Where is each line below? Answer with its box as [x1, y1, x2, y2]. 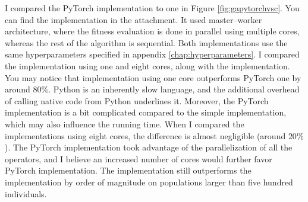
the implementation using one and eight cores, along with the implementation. [5, 59, 290, 72]
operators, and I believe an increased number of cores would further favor [5, 152, 272, 165]
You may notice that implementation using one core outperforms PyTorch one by [5, 71, 301, 84]
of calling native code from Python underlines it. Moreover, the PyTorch [5, 94, 269, 107]
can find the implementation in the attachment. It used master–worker [5, 13, 262, 25]
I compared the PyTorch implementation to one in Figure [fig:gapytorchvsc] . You [5, 2, 300, 14]
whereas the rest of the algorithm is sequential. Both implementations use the [5, 36, 288, 49]
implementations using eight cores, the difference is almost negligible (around [5, 129, 286, 142]
